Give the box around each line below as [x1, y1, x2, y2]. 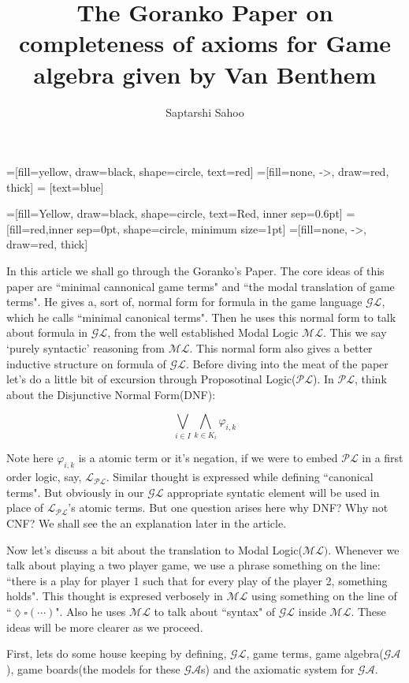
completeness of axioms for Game [19, 27, 391, 59]
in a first [362, 450, 403, 466]
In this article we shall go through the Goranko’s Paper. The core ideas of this [6, 263, 385, 279]
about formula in [6, 324, 88, 341]
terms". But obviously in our [6, 483, 144, 500]
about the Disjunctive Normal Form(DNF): [6, 386, 216, 402]
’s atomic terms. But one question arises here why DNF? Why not [68, 499, 389, 516]
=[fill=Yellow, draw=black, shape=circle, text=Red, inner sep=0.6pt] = [6, 205, 355, 222]
